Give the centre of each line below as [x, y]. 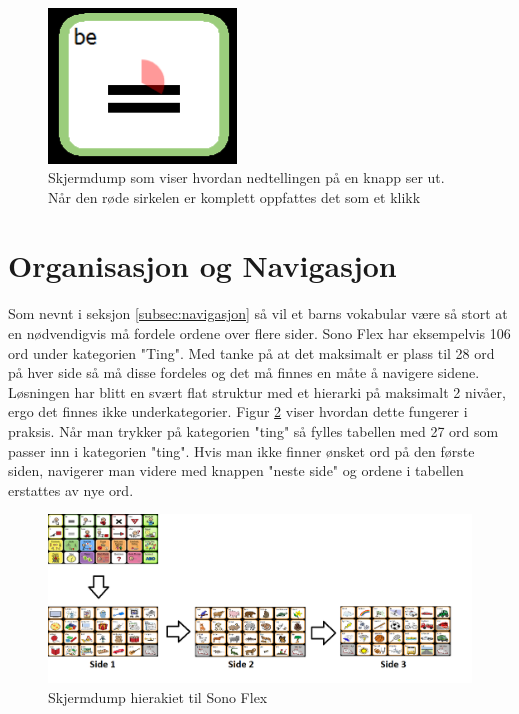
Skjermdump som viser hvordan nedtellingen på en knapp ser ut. [246, 177]
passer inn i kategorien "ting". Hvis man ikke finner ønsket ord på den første [241, 450]
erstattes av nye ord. [71, 489]
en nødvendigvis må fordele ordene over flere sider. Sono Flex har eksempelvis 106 [259, 333]
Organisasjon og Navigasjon [202, 265]
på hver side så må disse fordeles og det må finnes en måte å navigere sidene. [244, 372]
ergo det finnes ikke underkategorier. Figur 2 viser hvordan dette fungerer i [238, 411]
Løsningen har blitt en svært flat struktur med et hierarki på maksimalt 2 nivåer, [257, 391]
